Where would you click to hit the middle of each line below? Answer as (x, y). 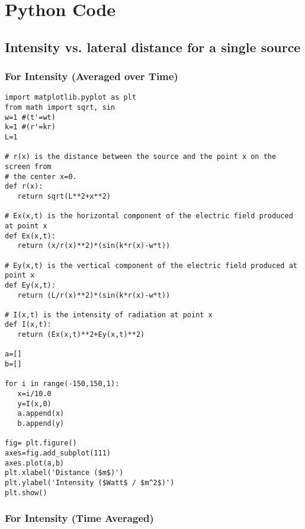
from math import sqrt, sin (60, 108)
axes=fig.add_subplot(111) (58, 453)
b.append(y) (41, 424)
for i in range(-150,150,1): (62, 384)
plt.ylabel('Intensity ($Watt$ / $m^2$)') (90, 482)
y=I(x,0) (34, 404)
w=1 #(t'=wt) (30, 117)
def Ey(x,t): (30, 285)
